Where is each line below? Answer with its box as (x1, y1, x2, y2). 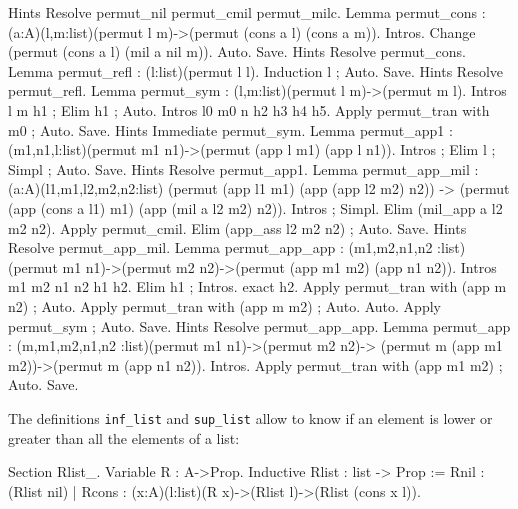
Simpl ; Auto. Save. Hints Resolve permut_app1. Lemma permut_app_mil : (8, 158, 479, 179)
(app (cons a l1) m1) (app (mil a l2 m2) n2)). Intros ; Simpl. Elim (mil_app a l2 (8, 197, 503, 218)
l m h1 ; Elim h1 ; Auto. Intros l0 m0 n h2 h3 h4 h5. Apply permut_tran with (8, 99, 490, 120)
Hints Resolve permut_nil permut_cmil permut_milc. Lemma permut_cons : (8, 2, 486, 22)
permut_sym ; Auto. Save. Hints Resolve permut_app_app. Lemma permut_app (8, 315, 511, 336)
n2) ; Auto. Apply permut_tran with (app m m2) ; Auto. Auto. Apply (8, 295, 441, 316)
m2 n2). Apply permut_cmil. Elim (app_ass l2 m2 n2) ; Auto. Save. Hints (8, 217, 467, 238)
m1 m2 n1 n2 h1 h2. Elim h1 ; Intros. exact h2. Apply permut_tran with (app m (8, 276, 507, 297)
